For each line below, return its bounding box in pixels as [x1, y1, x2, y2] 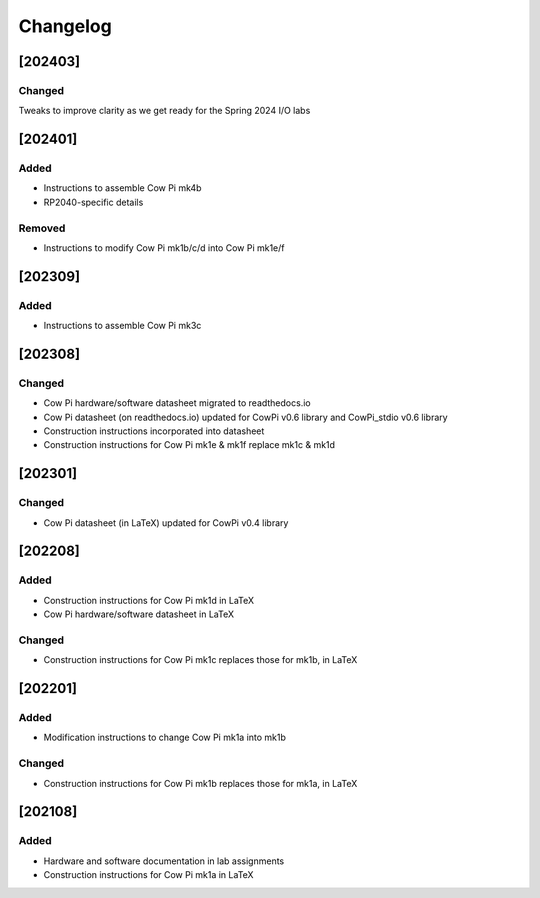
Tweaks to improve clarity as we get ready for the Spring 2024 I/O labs [18, 105, 311, 117]
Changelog [18, 15, 112, 37]
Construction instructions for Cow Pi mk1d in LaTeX [43, 594, 255, 606]
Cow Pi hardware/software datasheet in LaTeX [43, 608, 235, 620]
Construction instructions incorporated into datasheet [43, 425, 265, 437]
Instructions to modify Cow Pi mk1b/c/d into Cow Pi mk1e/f [43, 242, 285, 254]
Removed [18, 221, 66, 235]
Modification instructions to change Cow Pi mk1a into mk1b [43, 731, 287, 744]
